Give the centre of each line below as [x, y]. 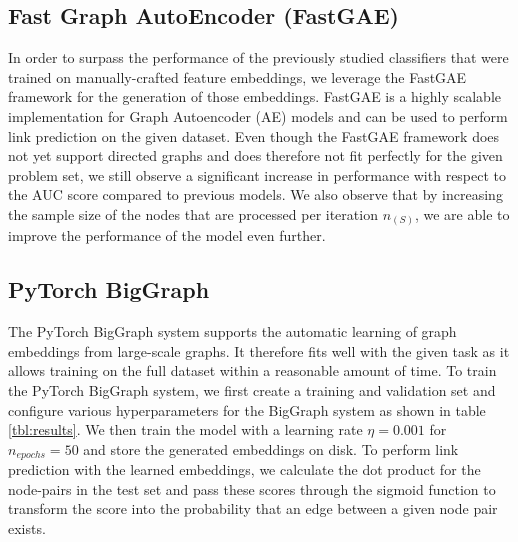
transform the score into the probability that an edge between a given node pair [253, 508]
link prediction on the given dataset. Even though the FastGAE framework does [254, 135]
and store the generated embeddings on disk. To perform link [271, 448]
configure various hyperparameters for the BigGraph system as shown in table [247, 409]
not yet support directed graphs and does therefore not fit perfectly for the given [255, 155]
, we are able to [462, 213]
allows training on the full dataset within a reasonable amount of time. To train [252, 370]
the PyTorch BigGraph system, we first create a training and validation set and [252, 390]
